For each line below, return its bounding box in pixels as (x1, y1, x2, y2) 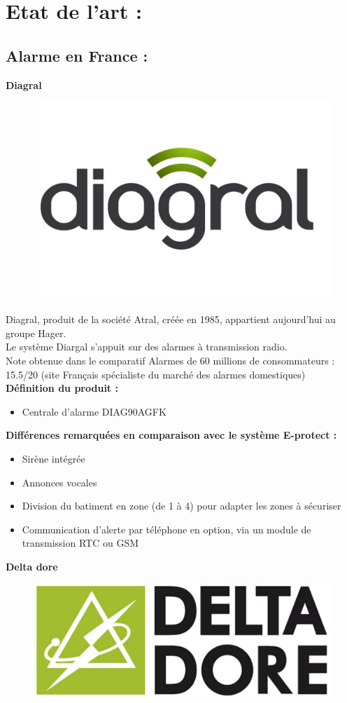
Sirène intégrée (22, 451, 85, 465)
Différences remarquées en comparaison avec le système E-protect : (6, 428, 337, 442)
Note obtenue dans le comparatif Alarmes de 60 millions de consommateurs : (6, 353, 335, 367)
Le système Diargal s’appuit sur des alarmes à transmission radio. (6, 339, 288, 354)
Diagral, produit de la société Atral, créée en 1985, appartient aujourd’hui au (6, 312, 336, 327)
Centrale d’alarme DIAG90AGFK (22, 404, 167, 418)
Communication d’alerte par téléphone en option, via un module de (22, 521, 311, 536)
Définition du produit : (6, 381, 118, 395)
